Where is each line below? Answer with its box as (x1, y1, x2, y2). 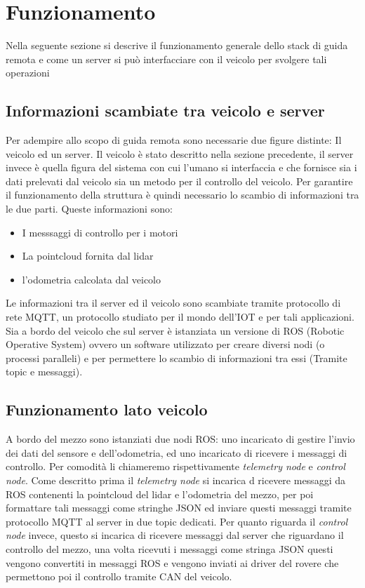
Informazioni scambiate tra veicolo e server (6, 100, 325, 121)
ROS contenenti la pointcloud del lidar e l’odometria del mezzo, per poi (6, 486, 314, 501)
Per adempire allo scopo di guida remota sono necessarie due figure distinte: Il (6, 133, 342, 147)
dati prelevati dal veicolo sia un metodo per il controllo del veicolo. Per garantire (6, 173, 353, 188)
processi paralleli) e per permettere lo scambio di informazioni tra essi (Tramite (6, 350, 347, 365)
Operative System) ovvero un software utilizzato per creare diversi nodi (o (6, 337, 325, 352)
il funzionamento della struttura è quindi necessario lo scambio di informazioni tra (6, 187, 359, 202)
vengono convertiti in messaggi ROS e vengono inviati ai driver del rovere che (6, 555, 339, 570)
